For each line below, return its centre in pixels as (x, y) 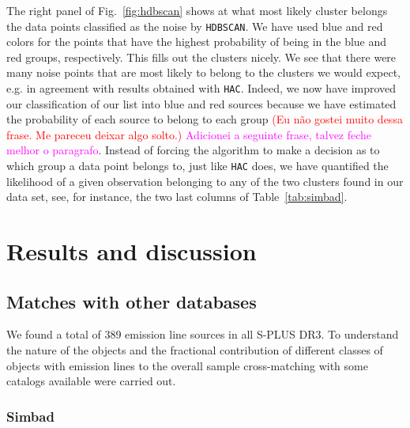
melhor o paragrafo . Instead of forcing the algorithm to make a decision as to (193, 150)
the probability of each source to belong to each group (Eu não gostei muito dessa (205, 119)
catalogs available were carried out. (91, 381)
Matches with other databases (132, 301)
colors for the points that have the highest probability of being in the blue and (197, 42)
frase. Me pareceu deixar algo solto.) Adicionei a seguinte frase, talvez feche (189, 134)
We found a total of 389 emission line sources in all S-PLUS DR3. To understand (203, 334)
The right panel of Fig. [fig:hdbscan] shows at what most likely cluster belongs (197, 10)
